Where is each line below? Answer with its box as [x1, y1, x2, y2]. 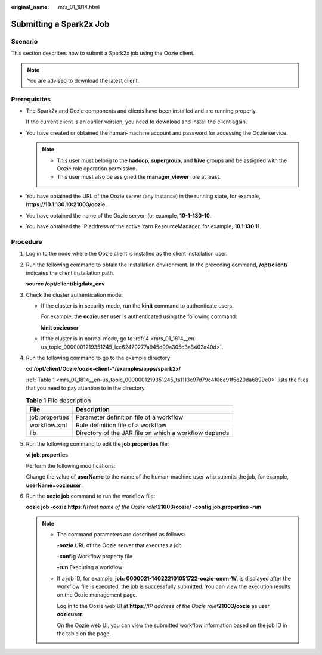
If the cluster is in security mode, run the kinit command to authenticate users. [41, 302, 234, 309]
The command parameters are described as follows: [57, 531, 185, 538]
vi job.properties [26, 451, 69, 458]
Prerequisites [11, 95, 51, 103]
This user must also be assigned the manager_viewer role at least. [57, 173, 221, 181]
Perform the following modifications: [26, 462, 116, 469]
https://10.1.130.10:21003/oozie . [26, 201, 107, 208]
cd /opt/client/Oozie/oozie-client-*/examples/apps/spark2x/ [26, 365, 181, 372]
